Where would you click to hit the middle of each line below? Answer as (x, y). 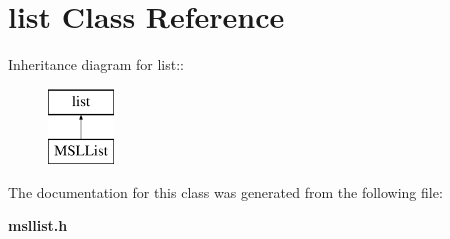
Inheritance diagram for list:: (96, 64)
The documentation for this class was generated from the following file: (225, 191)
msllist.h (38, 225)
